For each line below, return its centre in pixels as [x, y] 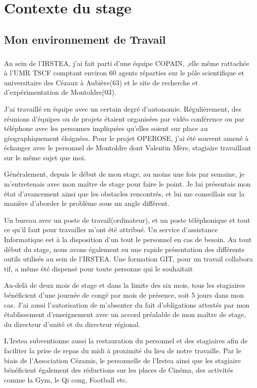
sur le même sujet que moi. [45, 157]
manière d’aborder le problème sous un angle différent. [87, 203]
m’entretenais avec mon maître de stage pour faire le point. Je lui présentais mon [128, 184]
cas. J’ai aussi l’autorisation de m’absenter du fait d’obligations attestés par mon [127, 304]
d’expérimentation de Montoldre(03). [60, 92]
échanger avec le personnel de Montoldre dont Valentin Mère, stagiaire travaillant [128, 148]
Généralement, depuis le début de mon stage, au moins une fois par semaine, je [124, 174]
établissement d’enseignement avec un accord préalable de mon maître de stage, [125, 314]
